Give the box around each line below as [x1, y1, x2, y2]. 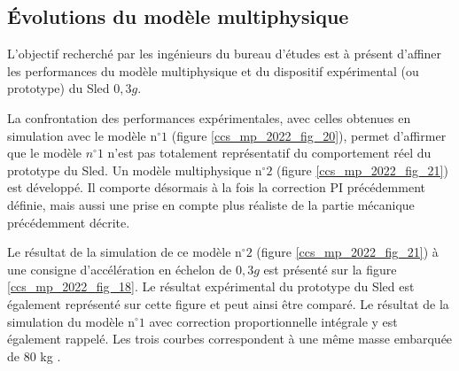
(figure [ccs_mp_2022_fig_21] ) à [256, 243, 439, 261]
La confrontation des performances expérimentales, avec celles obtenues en [7, 108, 411, 127]
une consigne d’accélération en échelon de [7, 259, 232, 278]
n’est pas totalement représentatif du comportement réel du [107, 143, 432, 162]
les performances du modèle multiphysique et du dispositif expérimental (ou [7, 61, 419, 80]
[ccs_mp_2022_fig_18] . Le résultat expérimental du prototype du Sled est [7, 277, 415, 296]
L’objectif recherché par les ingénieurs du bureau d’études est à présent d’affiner [7, 44, 442, 63]
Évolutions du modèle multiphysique [7, 3, 349, 30]
